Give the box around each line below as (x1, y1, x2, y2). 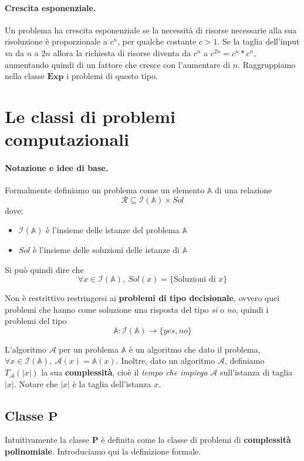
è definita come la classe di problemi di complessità (101, 433, 291, 446)
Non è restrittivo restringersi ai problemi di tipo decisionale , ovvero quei (5, 292, 280, 304)
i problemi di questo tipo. (66, 70, 158, 82)
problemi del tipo (5, 315, 67, 327)
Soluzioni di (173, 275, 216, 284)
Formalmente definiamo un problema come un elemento (5, 184, 205, 196)
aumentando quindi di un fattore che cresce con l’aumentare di (5, 58, 231, 70)
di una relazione (215, 184, 272, 196)
